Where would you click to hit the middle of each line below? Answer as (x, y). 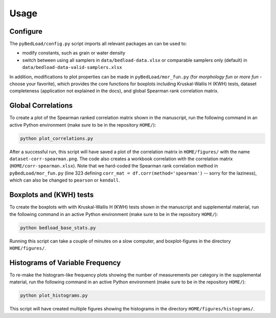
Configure (26, 31)
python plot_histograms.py (54, 296)
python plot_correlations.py (57, 138)
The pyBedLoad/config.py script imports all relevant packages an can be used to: (98, 44)
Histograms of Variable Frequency (65, 263)
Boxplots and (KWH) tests (52, 195)
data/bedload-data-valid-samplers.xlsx (72, 67)
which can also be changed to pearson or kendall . (65, 180)
